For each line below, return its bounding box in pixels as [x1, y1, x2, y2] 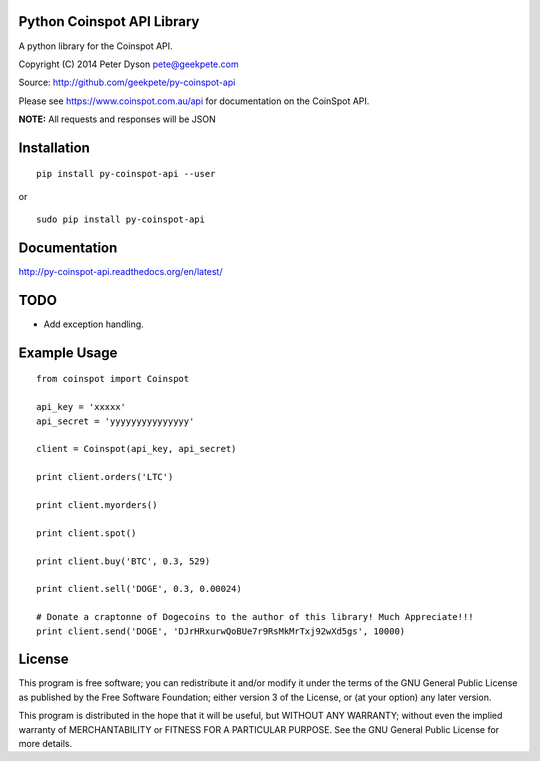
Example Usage [18, 344, 118, 361]
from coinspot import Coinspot [36, 373, 190, 385]
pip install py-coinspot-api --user [36, 168, 216, 180]
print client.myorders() [36, 500, 158, 510]
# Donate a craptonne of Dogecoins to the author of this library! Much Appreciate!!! [36, 611, 474, 623]
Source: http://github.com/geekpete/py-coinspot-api [18, 76, 236, 89]
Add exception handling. [43, 318, 144, 330]
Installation [18, 139, 90, 156]
